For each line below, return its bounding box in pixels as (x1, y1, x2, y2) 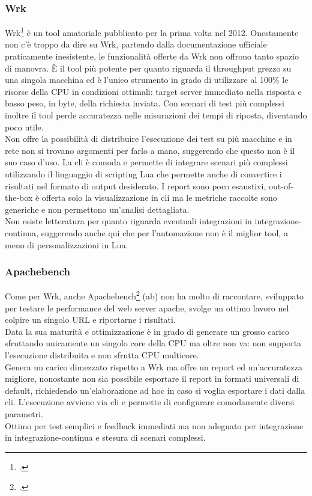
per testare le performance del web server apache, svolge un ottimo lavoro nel (5, 301, 289, 314)
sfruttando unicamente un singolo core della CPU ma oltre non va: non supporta (5, 337, 302, 349)
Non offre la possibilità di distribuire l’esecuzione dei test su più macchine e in (5, 132, 292, 145)
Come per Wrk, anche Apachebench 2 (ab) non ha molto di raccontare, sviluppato (5, 288, 304, 302)
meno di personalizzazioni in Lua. (5, 238, 128, 251)
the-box (5, 191, 33, 204)
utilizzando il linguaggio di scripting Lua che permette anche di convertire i (5, 168, 282, 180)
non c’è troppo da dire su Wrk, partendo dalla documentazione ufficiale (5, 38, 267, 51)
